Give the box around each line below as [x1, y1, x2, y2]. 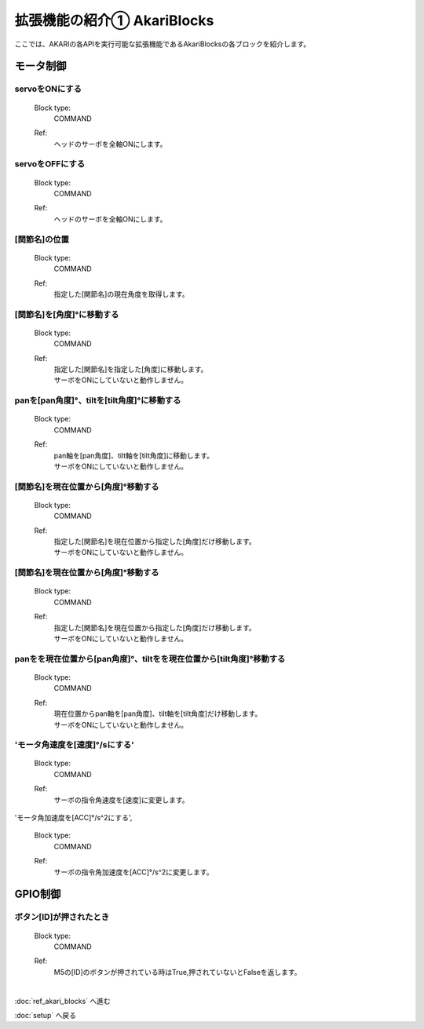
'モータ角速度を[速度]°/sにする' [14, 739, 134, 750]
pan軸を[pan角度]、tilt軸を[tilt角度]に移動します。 [53, 451, 214, 460]
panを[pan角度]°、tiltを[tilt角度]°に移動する [14, 395, 181, 406]
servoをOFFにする [14, 159, 86, 170]
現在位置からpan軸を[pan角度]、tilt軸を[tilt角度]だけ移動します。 [53, 709, 262, 718]
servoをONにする [14, 83, 82, 94]
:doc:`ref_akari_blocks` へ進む [14, 996, 111, 1005]
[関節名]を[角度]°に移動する [14, 308, 119, 319]
